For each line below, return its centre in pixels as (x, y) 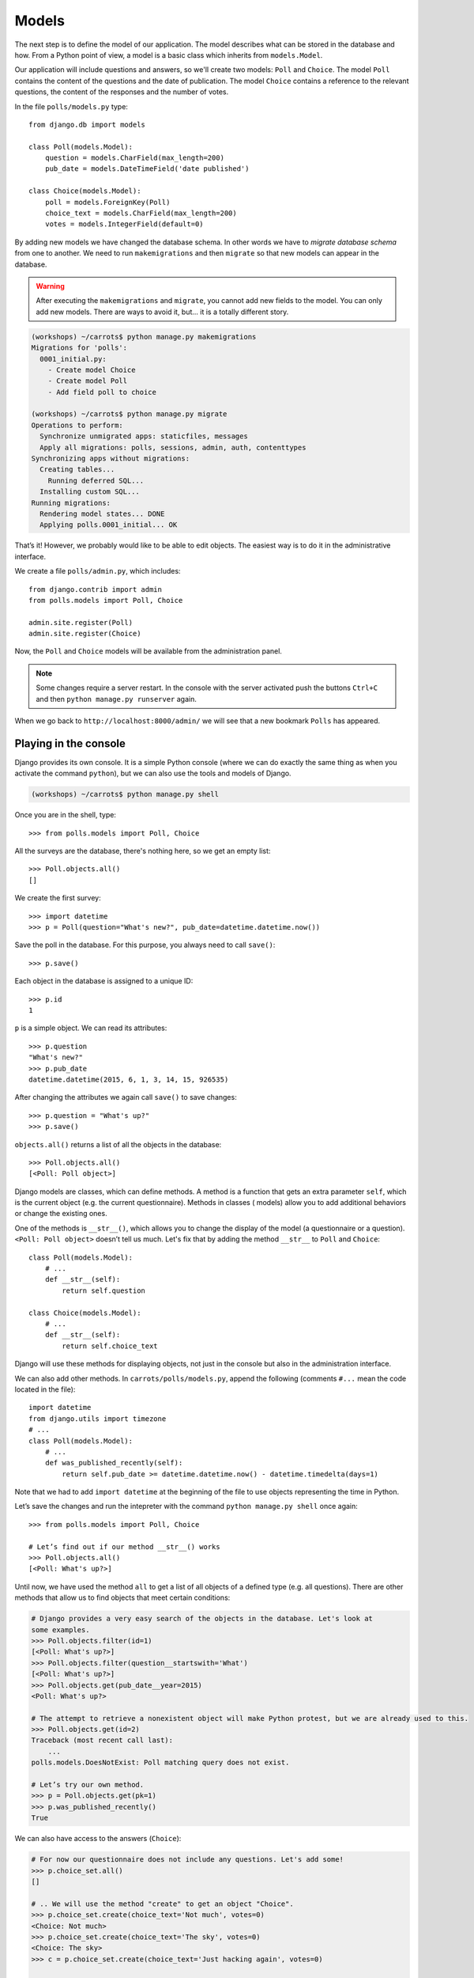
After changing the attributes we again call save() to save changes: (126, 1097)
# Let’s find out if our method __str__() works (124, 1546)
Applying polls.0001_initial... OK (109, 525)
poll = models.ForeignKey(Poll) (107, 202)
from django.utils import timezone (98, 1419)
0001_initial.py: (73, 359)
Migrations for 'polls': (79, 348)
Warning (50, 286)
